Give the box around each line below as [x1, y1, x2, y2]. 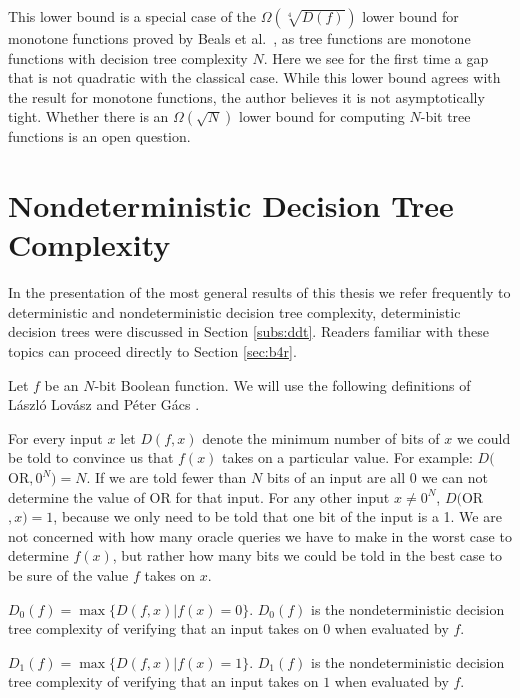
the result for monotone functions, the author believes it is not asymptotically [8, 86, 485, 107]
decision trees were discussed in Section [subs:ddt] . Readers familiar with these [8, 321, 489, 342]
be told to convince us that [8, 447, 174, 468]
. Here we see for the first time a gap [263, 47, 489, 68]
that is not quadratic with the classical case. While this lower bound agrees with [8, 67, 501, 88]
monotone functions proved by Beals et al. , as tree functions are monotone [8, 28, 471, 48]
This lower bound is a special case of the [8, 6, 257, 26]
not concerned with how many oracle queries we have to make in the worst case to [8, 525, 512, 546]
